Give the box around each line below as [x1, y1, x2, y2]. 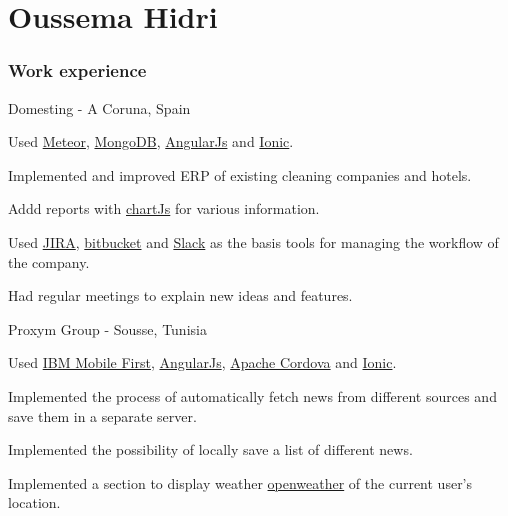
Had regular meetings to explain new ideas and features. [8, 285, 353, 306]
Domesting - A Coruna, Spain [8, 97, 191, 118]
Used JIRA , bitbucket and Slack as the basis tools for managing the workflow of [8, 231, 499, 252]
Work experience [8, 58, 147, 83]
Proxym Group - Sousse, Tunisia [8, 318, 207, 339]
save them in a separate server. [8, 405, 197, 426]
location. [8, 492, 61, 513]
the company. [8, 251, 90, 272]
